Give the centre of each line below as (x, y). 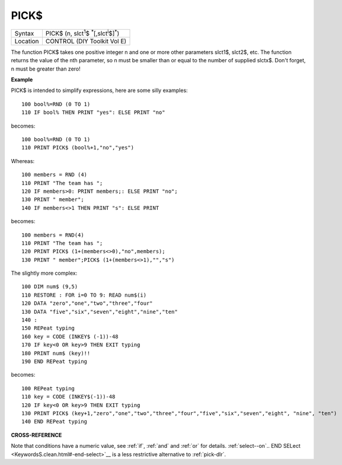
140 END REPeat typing (55, 422)
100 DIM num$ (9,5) (50, 287)
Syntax (24, 33)
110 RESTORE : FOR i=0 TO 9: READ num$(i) (84, 295)
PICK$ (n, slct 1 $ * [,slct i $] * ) (82, 33)
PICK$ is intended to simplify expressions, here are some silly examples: (99, 90)
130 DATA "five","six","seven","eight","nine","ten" (100, 312)
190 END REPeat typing (55, 361)
